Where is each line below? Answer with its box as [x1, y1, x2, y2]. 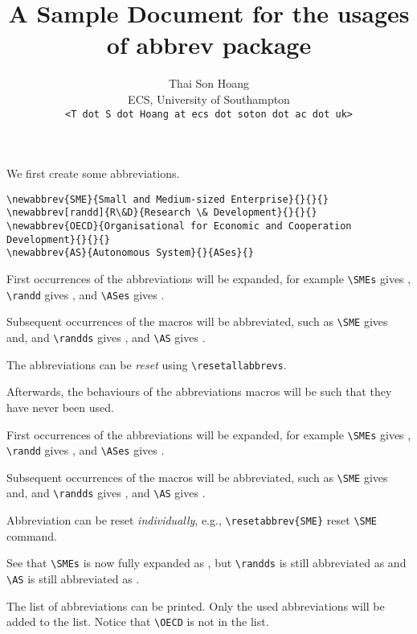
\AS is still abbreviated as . [6, 570, 140, 587]
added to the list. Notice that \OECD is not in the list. [6, 613, 269, 630]
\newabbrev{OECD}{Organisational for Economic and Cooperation [6, 220, 352, 233]
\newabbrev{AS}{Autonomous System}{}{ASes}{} [6, 247, 254, 259]
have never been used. [6, 398, 114, 415]
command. [6, 527, 57, 544]
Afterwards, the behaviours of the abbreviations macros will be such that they [6, 383, 392, 400]
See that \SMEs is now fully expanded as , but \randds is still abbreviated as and [6, 554, 407, 571]
